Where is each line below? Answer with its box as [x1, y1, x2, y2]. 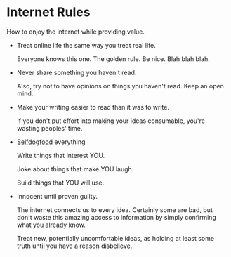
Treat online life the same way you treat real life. [16, 41, 156, 49]
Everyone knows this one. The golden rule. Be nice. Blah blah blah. [16, 54, 210, 63]
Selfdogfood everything [16, 138, 86, 146]
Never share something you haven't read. [16, 68, 137, 77]
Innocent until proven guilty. [16, 192, 98, 200]
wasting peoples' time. [16, 124, 83, 132]
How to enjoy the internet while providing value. [6, 27, 145, 36]
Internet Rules [6, 4, 91, 20]
